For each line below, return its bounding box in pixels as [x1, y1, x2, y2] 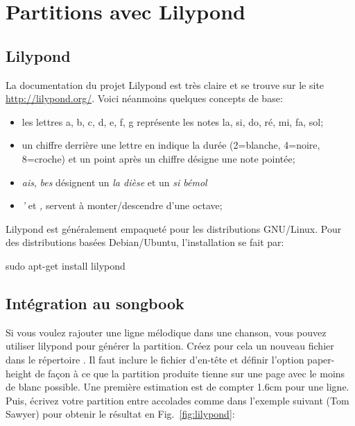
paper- [307, 352, 335, 366]
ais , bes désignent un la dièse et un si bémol [21, 174, 207, 189]
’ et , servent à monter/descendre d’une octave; [21, 198, 223, 213]
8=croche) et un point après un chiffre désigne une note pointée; [21, 151, 295, 165]
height [6, 366, 32, 380]
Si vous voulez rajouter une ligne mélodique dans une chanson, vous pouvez [6, 325, 327, 339]
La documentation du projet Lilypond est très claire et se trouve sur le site [6, 77, 324, 92]
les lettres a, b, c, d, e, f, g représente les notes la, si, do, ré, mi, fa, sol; [21, 114, 324, 129]
